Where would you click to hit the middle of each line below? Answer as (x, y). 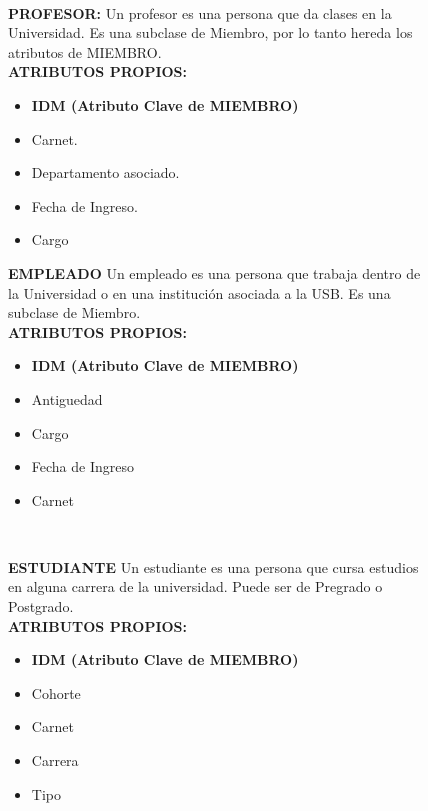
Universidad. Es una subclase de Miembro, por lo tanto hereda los (210, 32)
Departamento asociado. (105, 172)
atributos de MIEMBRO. (85, 51)
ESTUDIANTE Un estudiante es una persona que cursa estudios (213, 566)
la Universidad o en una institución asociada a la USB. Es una (199, 292)
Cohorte (56, 692)
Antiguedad (67, 398)
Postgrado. (41, 606)
